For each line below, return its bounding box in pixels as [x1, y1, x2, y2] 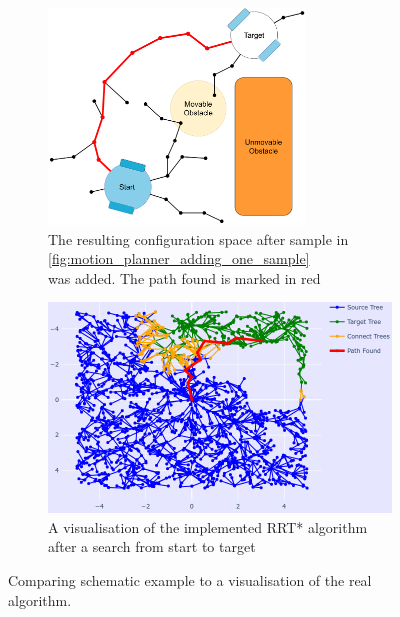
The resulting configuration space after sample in [48, 228, 349, 249]
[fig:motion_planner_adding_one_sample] [48, 248, 310, 269]
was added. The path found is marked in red [48, 267, 321, 288]
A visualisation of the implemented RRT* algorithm [48, 516, 368, 537]
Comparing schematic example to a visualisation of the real [8, 570, 372, 591]
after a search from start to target [48, 536, 256, 557]
